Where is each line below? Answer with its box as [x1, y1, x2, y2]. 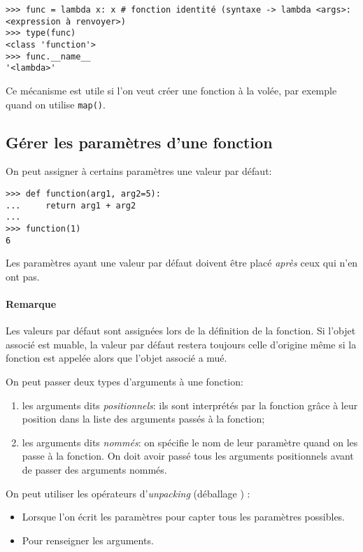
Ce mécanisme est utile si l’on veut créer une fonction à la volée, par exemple [6, 83, 337, 97]
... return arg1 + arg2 [6, 200, 136, 211]
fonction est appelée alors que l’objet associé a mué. [6, 351, 227, 365]
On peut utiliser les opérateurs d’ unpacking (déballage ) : [6, 486, 250, 500]
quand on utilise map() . [6, 97, 106, 111]
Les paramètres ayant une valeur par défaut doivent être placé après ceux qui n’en [6, 255, 358, 270]
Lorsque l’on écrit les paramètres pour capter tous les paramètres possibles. [22, 509, 346, 524]
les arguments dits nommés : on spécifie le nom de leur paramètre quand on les [22, 434, 358, 449]
